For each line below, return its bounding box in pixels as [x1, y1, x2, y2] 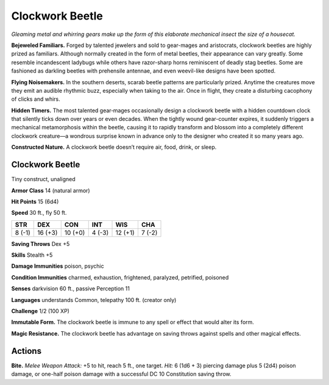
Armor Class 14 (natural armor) [11, 187, 91, 194]
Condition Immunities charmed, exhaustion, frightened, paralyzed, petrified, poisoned [11, 273, 229, 281]
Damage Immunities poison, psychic [11, 262, 105, 270]
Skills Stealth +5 [11, 251, 53, 259]
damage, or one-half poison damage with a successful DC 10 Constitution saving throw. [11, 370, 232, 378]
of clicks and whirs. [11, 95, 60, 103]
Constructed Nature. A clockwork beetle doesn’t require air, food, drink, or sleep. [11, 143, 217, 151]
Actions [11, 345, 42, 356]
